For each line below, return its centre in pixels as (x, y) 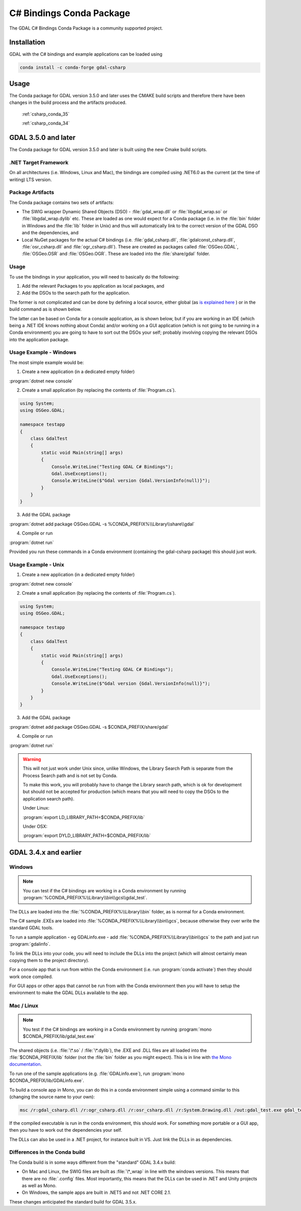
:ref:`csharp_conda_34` (46, 123)
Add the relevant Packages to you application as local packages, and (93, 286)
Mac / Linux (24, 1006)
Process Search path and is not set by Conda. (70, 775)
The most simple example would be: (47, 362)
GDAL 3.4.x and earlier (46, 852)
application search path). (49, 798)
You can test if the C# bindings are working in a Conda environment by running (105, 890)
